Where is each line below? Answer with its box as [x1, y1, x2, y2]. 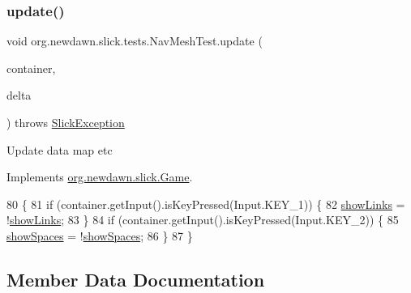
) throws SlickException [6, 114, 125, 130]
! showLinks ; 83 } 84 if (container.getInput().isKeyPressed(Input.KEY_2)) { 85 [6, 211, 399, 228]
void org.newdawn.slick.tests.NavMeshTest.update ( [6, 32, 263, 49]
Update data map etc [6, 141, 113, 158]
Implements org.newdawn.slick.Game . [6, 168, 193, 185]
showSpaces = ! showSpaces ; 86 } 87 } [6, 227, 193, 244]
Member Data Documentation [6, 266, 265, 291]
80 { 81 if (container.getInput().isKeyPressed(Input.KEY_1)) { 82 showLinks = [6, 195, 405, 212]
